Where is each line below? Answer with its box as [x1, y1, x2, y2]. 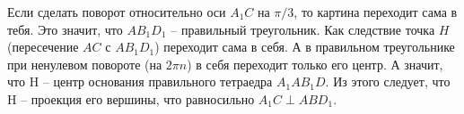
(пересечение [7, 37, 79, 56]
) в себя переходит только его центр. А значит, [187, 54, 443, 73]
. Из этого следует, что [325, 72, 451, 91]
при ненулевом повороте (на [7, 54, 162, 73]
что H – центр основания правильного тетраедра [7, 72, 273, 91]
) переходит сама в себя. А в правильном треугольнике [154, 37, 455, 56]
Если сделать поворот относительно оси [7, 3, 226, 20]
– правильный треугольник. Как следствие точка [171, 20, 435, 38]
